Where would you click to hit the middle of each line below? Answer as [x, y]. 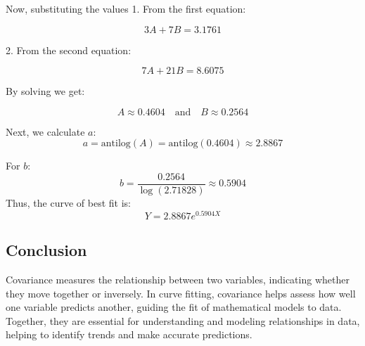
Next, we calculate [45, 131]
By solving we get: [45, 91]
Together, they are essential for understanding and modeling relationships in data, [183, 320]
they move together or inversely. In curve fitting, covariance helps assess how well [181, 293]
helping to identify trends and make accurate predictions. [129, 334]
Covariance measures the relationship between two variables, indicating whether [178, 279]
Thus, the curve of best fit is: [68, 203]
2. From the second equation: [69, 50]
